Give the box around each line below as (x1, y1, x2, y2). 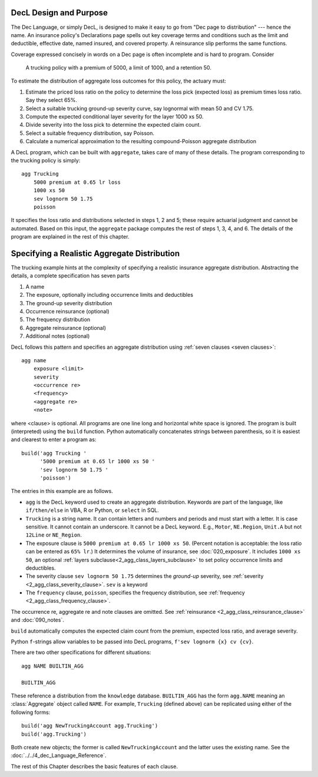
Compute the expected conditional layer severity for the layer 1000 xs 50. (25, 113, 204, 120)
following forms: (11, 709, 51, 716)
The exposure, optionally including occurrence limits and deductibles (25, 292, 194, 299)
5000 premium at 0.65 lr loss (33, 178, 121, 186)
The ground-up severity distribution (25, 299, 112, 306)
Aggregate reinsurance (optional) (25, 324, 106, 331)
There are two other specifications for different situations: (11, 649, 151, 656)
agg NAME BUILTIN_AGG (21, 663, 84, 669)
